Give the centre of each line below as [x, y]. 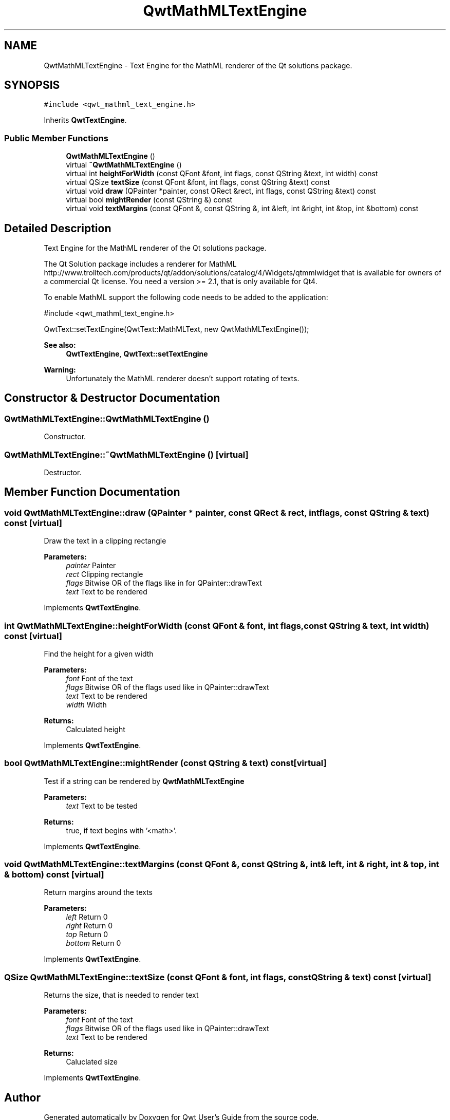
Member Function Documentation [92, 492]
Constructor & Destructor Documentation [112, 398]
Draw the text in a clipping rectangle [105, 541]
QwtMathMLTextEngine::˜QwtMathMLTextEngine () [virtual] [126, 454]
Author [22, 1097]
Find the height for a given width [99, 654]
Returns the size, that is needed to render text [121, 995]
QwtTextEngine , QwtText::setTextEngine [137, 354]
